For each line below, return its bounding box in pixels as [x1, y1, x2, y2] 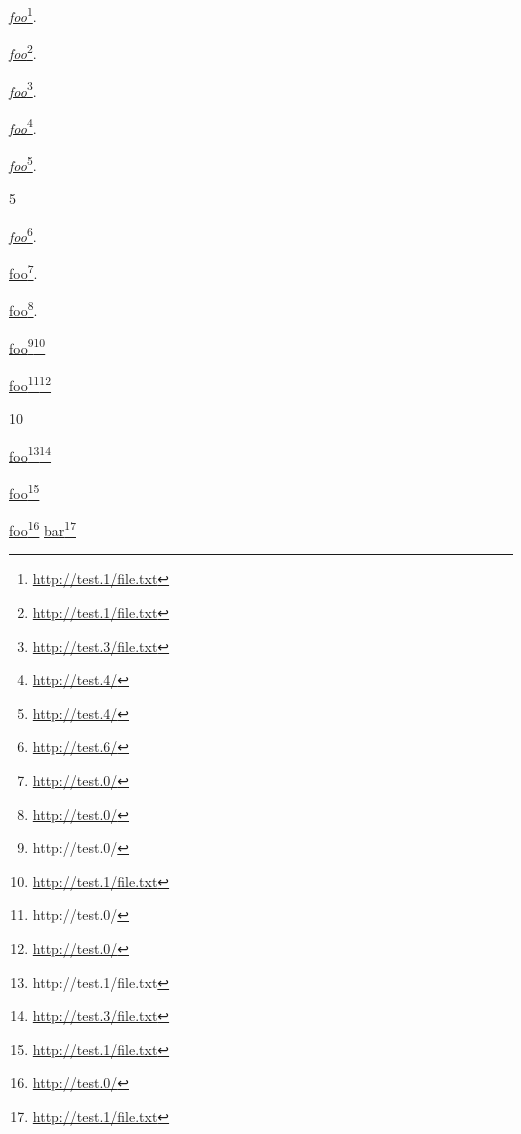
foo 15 [9, 479, 40, 503]
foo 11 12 [9, 371, 52, 395]
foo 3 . [9, 77, 37, 101]
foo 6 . [9, 222, 37, 246]
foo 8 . [9, 297, 38, 320]
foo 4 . [9, 114, 37, 138]
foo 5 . [9, 152, 37, 175]
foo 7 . [9, 260, 38, 283]
